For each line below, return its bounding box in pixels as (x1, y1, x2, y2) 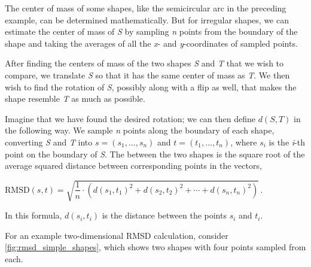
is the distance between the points (102, 209, 227, 222)
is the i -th (269, 135, 305, 148)
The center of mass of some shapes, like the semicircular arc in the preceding (5, 2, 286, 14)
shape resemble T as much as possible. (5, 92, 145, 105)
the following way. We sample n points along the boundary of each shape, (5, 124, 275, 136)
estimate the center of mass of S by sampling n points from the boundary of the (5, 25, 298, 38)
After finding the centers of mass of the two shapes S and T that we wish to (5, 57, 284, 69)
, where (230, 135, 257, 148)
